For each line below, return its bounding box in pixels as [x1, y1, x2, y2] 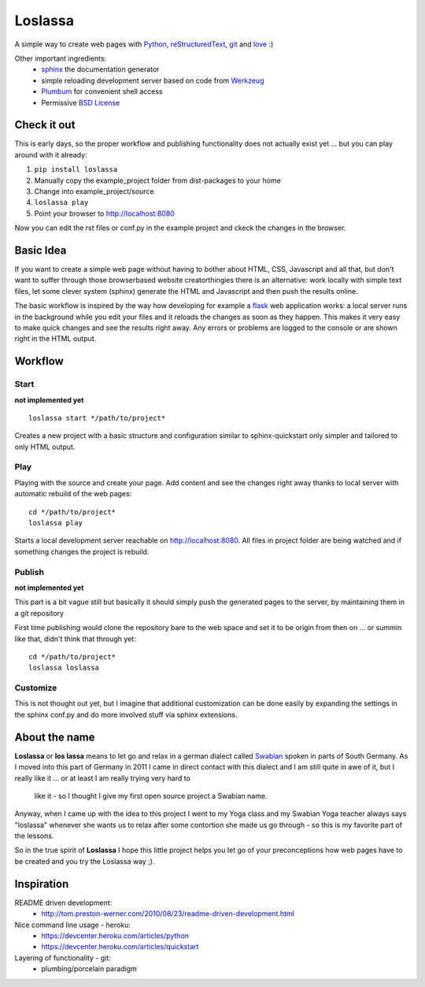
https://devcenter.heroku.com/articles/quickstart [41, 942, 199, 952]
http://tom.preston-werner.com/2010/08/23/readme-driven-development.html [41, 909, 294, 918]
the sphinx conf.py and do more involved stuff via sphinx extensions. [14, 710, 238, 719]
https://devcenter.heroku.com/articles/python [41, 930, 189, 941]
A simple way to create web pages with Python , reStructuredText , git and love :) [14, 39, 274, 49]
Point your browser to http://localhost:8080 [34, 209, 175, 218]
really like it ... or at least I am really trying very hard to [14, 773, 190, 783]
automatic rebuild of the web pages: [14, 489, 132, 499]
